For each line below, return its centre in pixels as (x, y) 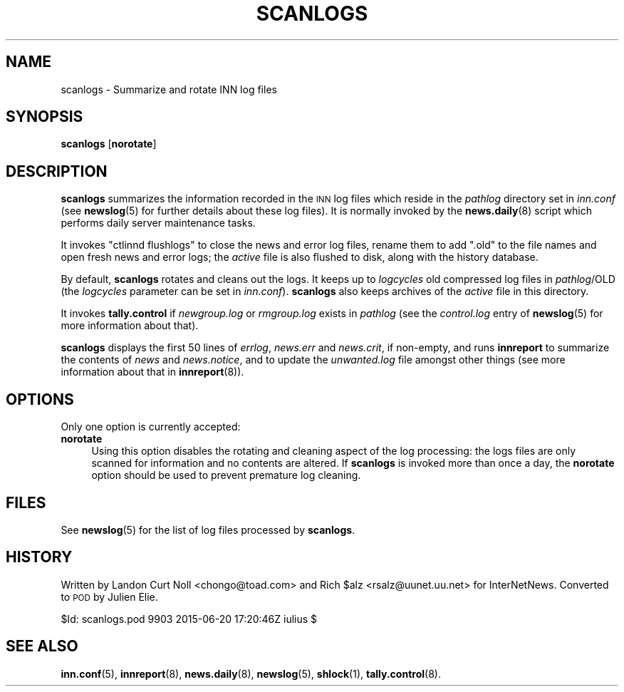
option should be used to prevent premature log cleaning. (226, 475)
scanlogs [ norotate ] (109, 144)
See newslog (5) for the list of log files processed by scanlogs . (208, 530)
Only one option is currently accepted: (151, 427)
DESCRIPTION (57, 171)
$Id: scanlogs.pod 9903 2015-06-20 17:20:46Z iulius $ (189, 619)
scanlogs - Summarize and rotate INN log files (169, 89)
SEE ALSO (42, 646)
